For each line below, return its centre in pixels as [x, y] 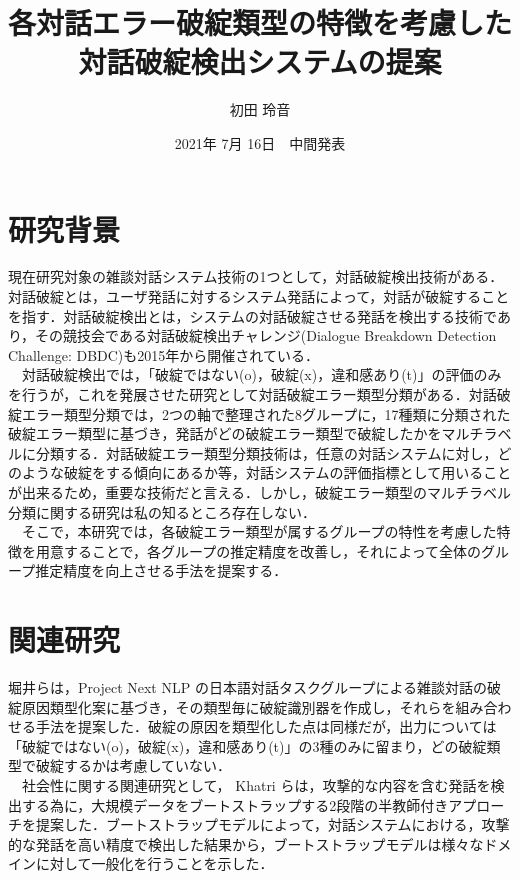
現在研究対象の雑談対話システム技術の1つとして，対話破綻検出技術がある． [256, 276]
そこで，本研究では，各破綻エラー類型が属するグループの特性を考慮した [259, 531]
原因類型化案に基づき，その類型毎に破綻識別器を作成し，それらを [238, 706]
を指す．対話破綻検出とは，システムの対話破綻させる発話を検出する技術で [252, 315]
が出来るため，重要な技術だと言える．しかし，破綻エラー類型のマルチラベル [259, 491]
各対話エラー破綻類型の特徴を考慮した [260, 22]
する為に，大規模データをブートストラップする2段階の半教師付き [235, 804]
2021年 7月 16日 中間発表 [260, 142]
